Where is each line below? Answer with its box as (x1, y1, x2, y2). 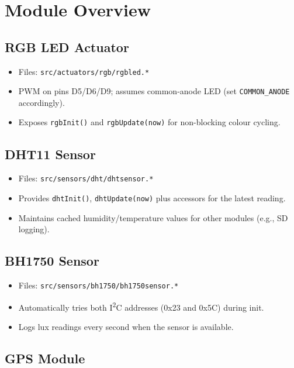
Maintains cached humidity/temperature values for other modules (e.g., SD (18, 211, 288, 223)
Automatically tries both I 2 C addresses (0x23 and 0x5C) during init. (18, 299, 264, 313)
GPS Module (5, 349, 85, 367)
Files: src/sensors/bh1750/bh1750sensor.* (18, 279, 179, 291)
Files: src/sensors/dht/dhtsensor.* (18, 172, 154, 184)
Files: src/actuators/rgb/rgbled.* (18, 65, 150, 77)
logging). (18, 223, 50, 235)
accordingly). (18, 96, 65, 108)
